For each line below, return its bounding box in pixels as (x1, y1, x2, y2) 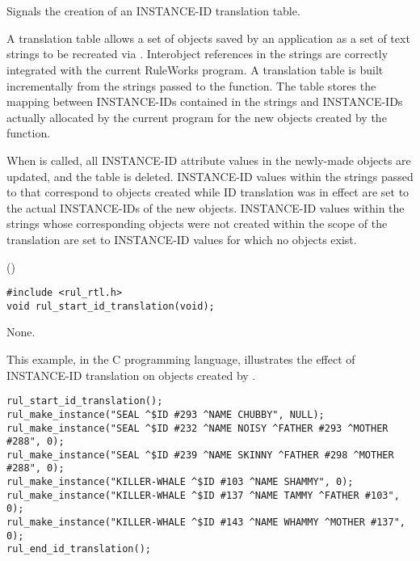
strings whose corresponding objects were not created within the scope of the (6, 215, 388, 232)
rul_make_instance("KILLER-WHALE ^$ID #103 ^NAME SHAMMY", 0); (6, 476, 354, 488)
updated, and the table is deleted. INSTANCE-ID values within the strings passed (6, 167, 414, 184)
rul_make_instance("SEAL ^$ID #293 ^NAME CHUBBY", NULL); (6, 408, 325, 420)
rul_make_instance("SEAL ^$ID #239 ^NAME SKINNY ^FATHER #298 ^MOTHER (6, 449, 394, 461)
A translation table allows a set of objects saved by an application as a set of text (6, 29, 410, 46)
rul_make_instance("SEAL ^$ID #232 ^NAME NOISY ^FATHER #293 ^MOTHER (6, 422, 388, 434)
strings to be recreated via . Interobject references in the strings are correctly (6, 45, 388, 62)
